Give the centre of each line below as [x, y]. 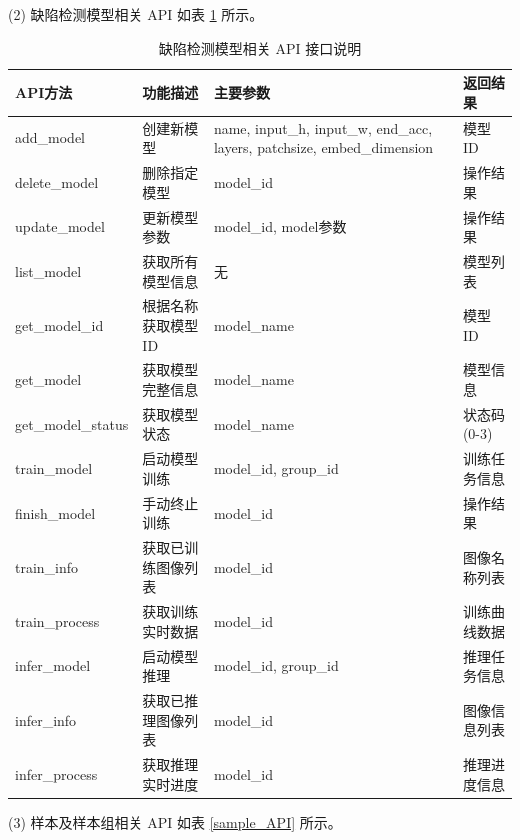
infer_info [46, 719]
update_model [60, 226]
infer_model [53, 665]
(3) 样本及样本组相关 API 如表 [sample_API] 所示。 [175, 821]
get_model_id [59, 324]
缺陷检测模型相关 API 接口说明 [260, 47]
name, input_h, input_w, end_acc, [323, 127]
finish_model [55, 512]
